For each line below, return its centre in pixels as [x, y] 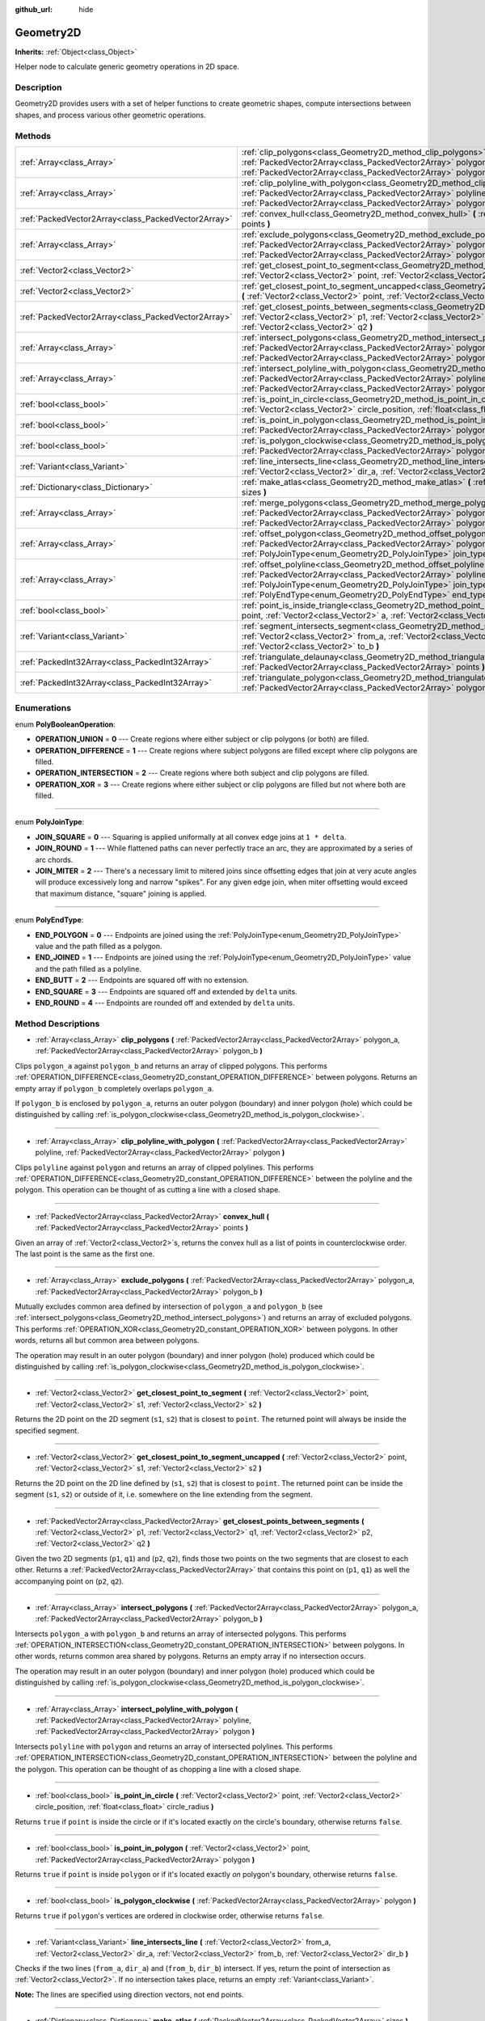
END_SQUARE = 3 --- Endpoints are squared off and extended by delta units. [167, 991]
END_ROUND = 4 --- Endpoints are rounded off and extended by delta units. [165, 1002]
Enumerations [43, 708]
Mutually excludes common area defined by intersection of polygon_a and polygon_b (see [169, 1306]
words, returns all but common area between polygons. [107, 1340]
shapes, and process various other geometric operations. [110, 115]
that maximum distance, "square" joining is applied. [121, 893]
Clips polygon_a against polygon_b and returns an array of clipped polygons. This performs [171, 1065]
